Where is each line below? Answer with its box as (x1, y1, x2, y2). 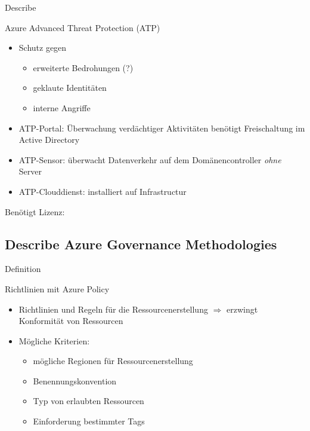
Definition (5, 262, 41, 275)
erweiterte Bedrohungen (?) (33, 61, 134, 74)
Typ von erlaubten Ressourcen (33, 395, 144, 407)
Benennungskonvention (33, 374, 117, 387)
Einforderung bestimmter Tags (33, 415, 145, 427)
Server (18, 165, 42, 178)
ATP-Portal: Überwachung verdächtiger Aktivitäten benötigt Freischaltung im (18, 121, 305, 134)
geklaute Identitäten (33, 81, 107, 94)
